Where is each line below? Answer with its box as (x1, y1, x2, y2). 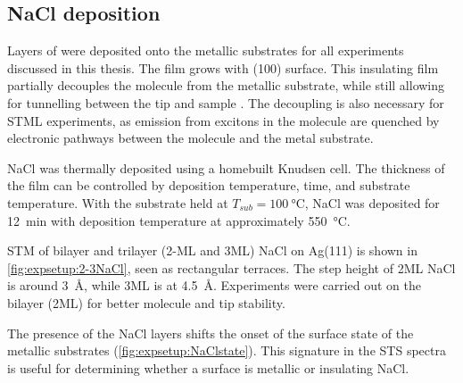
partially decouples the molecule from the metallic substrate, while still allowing (7, 76, 445, 95)
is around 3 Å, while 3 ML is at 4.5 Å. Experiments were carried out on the (7, 276, 421, 295)
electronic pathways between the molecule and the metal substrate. (7, 129, 374, 147)
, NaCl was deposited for (304, 193, 440, 212)
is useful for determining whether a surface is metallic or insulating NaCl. (7, 358, 409, 377)
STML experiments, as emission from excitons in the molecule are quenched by (7, 111, 440, 129)
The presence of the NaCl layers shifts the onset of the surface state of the (7, 323, 414, 342)
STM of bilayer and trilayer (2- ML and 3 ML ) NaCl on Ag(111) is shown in (7, 241, 418, 260)
